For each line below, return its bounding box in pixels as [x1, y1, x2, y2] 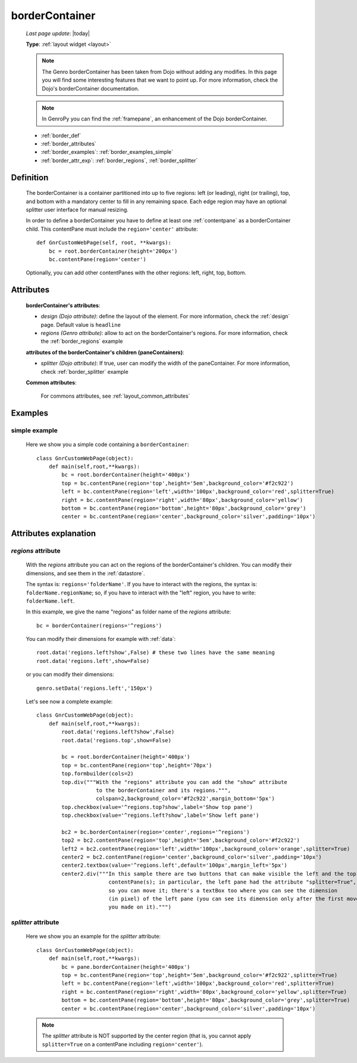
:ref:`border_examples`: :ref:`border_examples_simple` [40, 148, 174, 156]
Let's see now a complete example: [26, 698, 113, 705]
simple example [11, 426, 58, 435]
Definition [11, 172, 49, 182]
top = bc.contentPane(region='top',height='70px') [61, 762, 212, 768]
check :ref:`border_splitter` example [40, 368, 129, 375]
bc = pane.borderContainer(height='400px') [61, 963, 190, 970]
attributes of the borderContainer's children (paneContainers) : [26, 349, 184, 356]
